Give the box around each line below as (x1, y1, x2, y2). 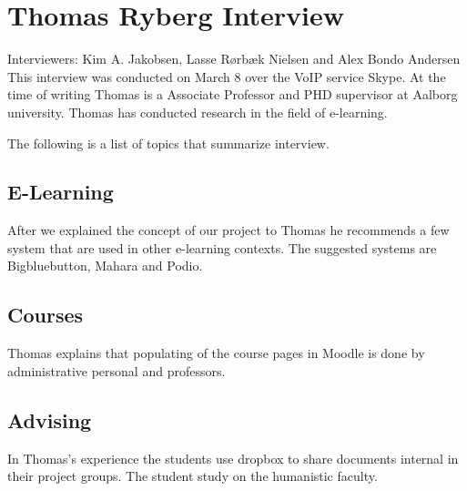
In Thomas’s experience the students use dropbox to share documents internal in (7, 448, 459, 467)
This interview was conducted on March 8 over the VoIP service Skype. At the (7, 66, 446, 86)
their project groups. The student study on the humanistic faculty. (7, 466, 378, 486)
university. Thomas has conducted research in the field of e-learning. (7, 102, 388, 121)
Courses (7, 301, 84, 329)
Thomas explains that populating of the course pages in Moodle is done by (7, 343, 425, 363)
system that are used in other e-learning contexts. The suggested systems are (7, 238, 437, 257)
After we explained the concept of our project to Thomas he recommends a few (7, 220, 450, 240)
